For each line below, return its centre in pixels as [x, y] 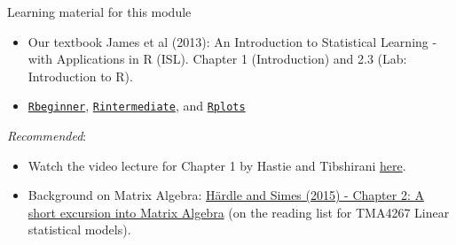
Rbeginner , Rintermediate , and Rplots [137, 106]
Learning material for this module [99, 11]
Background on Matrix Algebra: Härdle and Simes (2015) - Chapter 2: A [226, 195]
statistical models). [79, 230]
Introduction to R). [80, 76]
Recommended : [47, 136]
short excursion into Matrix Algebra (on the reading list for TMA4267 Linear [239, 212]
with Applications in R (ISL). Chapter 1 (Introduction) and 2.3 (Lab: [217, 59]
